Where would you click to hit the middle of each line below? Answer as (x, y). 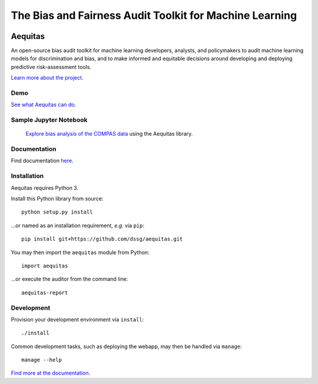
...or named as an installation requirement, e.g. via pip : (77, 225)
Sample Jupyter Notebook (49, 120)
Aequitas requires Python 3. (45, 188)
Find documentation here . (42, 161)
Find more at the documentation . (51, 373)
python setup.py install (57, 212)
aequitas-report (45, 293)
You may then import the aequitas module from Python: (80, 252)
